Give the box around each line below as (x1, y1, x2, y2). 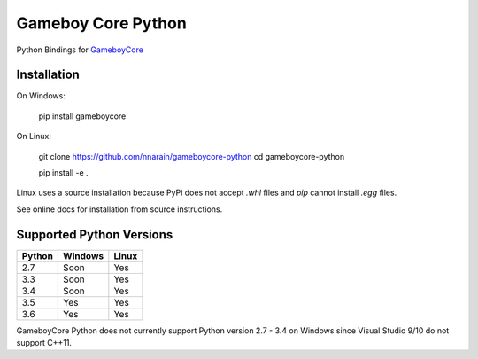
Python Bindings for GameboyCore (16, 44, 143, 55)
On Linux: (16, 131, 52, 142)
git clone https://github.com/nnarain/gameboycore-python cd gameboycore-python (38, 151, 345, 161)
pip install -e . (38, 168, 89, 178)
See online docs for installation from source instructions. (16, 204, 223, 215)
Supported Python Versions (16, 227, 173, 242)
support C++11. (16, 338, 73, 348)
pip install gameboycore (38, 111, 127, 121)
